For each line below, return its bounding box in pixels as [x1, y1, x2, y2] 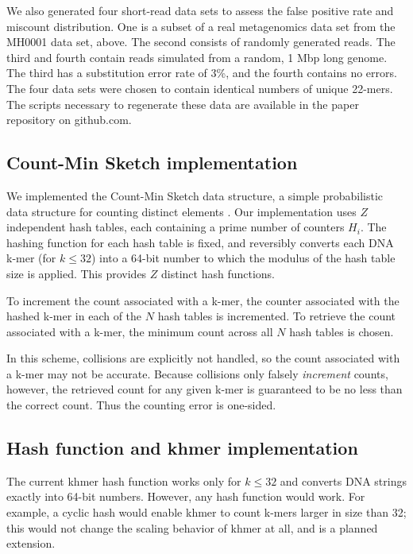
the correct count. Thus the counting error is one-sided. [6, 397, 276, 413]
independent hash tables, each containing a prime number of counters [6, 219, 345, 235]
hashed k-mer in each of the [6, 308, 142, 324]
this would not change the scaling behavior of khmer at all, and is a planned [6, 519, 378, 536]
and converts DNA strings [280, 472, 407, 489]
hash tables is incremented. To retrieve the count [157, 308, 396, 324]
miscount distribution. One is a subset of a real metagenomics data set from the [6, 17, 396, 34]
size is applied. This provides [6, 265, 147, 281]
